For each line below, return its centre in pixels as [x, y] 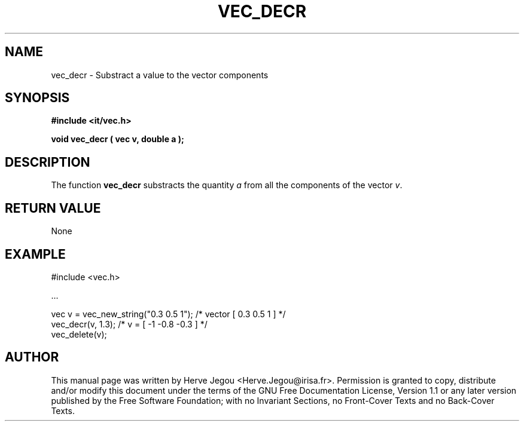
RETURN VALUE [53, 208]
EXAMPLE [35, 254]
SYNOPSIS [37, 98]
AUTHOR [32, 357]
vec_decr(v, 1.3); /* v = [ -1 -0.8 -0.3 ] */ [129, 324]
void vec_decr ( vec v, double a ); [118, 139]
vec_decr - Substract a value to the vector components [160, 75]
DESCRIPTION [48, 162]
